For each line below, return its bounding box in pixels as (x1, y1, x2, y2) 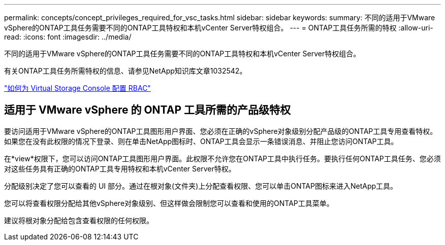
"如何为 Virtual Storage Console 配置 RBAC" (4, 84, 151, 92)
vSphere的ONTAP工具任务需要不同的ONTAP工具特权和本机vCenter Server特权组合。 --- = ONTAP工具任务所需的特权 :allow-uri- (4, 23, 433, 32)
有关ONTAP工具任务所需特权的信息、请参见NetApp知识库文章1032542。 (4, 66, 247, 75)
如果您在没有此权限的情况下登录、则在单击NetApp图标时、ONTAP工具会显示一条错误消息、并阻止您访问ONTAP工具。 (4, 136, 398, 146)
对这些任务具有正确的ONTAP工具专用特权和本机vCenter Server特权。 (4, 164, 236, 173)
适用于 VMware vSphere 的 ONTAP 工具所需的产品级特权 (4, 103, 291, 117)
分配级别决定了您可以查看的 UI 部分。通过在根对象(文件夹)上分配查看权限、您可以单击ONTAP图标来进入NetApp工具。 (4, 181, 398, 190)
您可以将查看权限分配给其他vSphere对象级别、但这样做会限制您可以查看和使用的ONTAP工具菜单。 (4, 198, 334, 207)
